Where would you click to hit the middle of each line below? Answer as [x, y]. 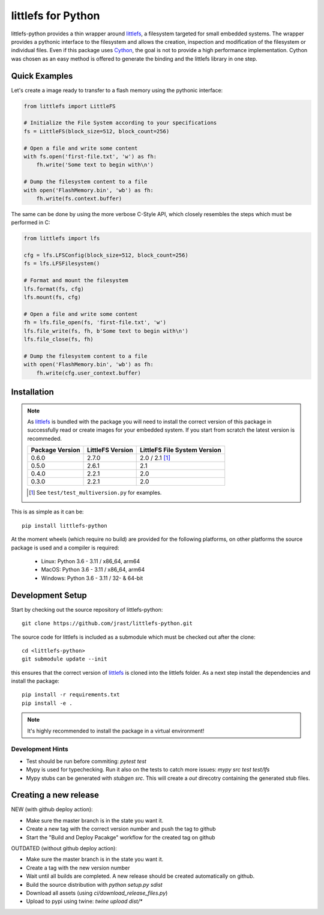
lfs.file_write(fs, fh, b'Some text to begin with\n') [106, 331]
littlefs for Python [55, 16]
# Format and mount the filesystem [76, 280]
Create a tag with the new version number [78, 868]
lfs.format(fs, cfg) [54, 289]
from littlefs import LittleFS [70, 106]
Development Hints [40, 749]
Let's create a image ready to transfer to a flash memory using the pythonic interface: [117, 90]
